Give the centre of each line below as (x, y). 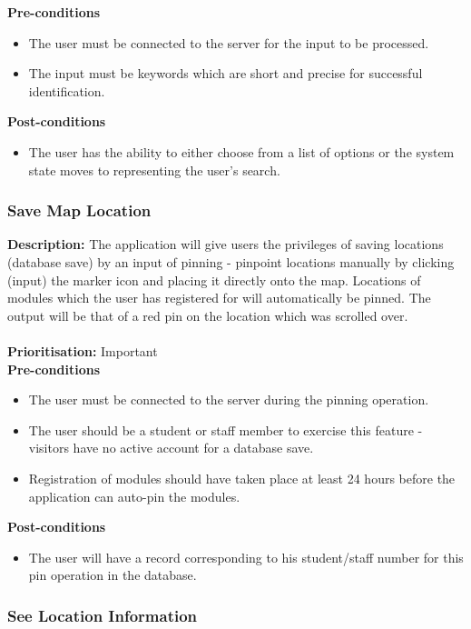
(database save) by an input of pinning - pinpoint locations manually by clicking (231, 261)
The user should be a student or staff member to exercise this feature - (226, 429)
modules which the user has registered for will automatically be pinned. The (219, 298)
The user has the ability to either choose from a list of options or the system (241, 151)
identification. (67, 90)
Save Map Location (79, 210)
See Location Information (103, 615)
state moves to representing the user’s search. (154, 170)
